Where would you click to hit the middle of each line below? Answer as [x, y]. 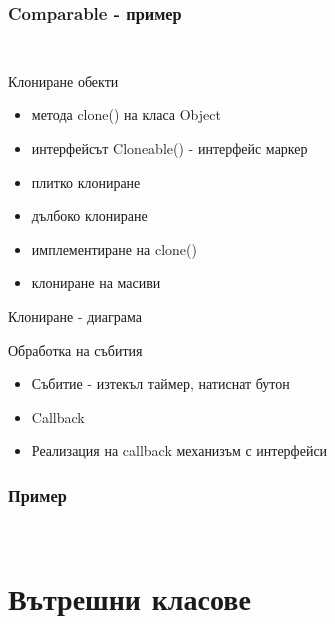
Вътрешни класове [129, 598]
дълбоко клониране [89, 215]
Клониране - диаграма [75, 316]
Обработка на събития [75, 349]
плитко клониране [86, 181]
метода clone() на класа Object [126, 114]
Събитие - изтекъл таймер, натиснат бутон [160, 383]
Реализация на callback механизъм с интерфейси [179, 450]
